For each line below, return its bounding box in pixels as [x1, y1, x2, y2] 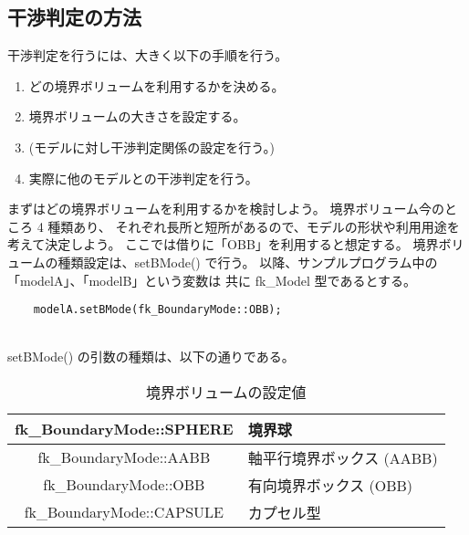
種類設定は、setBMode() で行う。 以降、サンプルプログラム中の [57, 252, 438, 271]
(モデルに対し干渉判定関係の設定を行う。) [28, 137, 275, 156]
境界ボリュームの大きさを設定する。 [28, 107, 246, 126]
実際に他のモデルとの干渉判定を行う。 [28, 168, 258, 187]
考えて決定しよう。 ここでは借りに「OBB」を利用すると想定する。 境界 [7, 235, 439, 254]
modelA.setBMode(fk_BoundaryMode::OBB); [33, 303, 282, 317]
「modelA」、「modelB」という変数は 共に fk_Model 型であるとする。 [7, 270, 417, 289]
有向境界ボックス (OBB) [247, 474, 413, 496]
